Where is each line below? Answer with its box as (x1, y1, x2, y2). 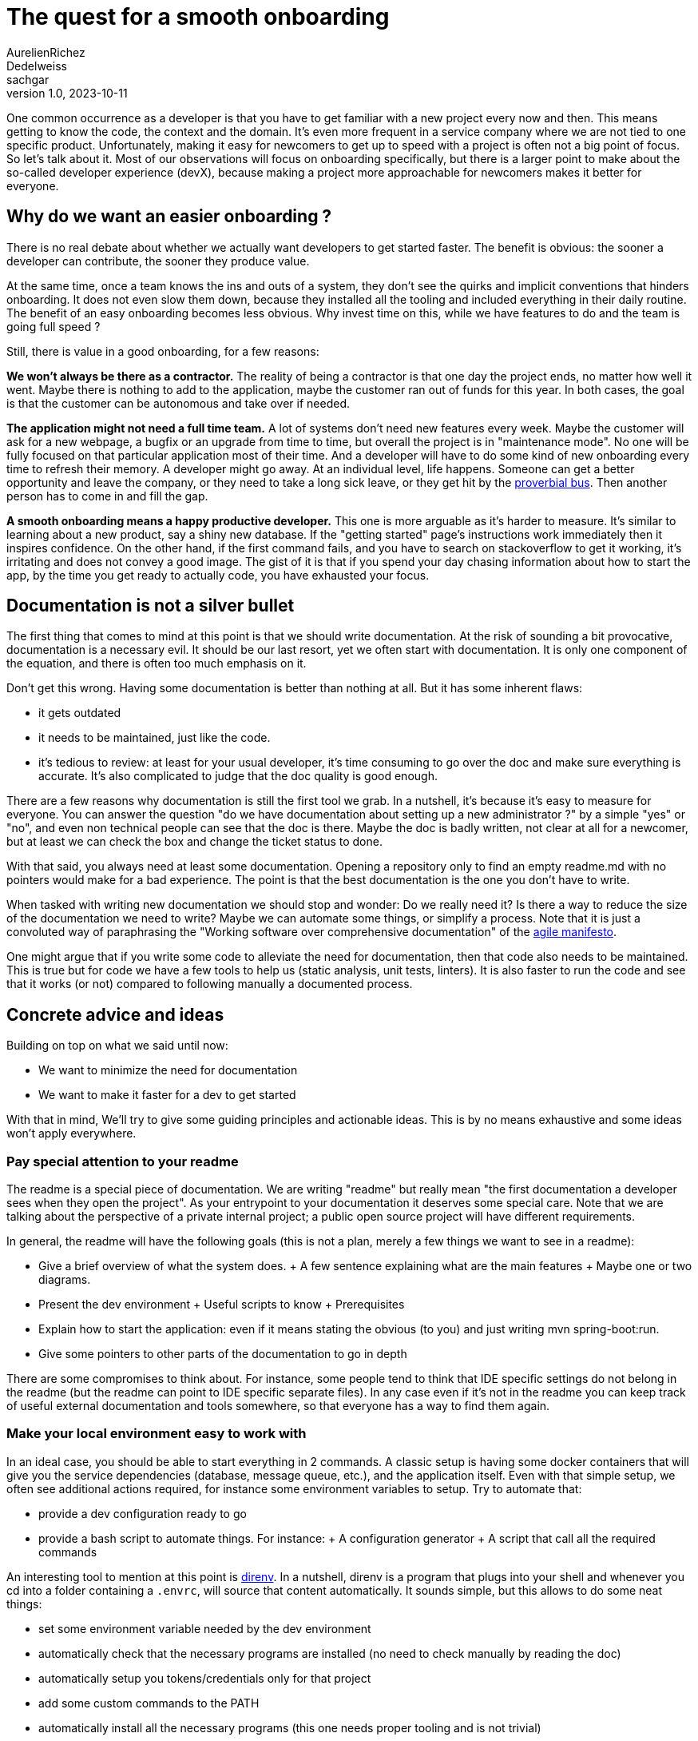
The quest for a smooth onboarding (6, 3, 390, 30)
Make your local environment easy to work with (6, 1425, 307, 1442)
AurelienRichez (6, 45, 85, 59)
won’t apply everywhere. (6, 1126, 137, 1141)
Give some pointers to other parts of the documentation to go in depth (38, 1347, 407, 1361)
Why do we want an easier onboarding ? (6, 206, 332, 227)
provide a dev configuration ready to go (38, 1506, 247, 1520)
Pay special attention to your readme (6, 1153, 239, 1169)
